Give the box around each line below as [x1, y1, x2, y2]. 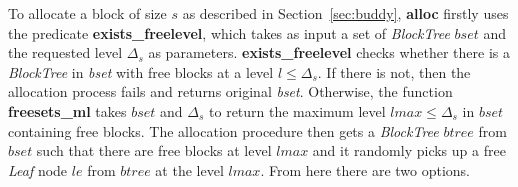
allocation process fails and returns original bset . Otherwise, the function [8, 81, 453, 102]
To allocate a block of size [8, 3, 167, 23]
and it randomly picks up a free [312, 140, 506, 161]
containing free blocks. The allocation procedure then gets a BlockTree [8, 120, 439, 141]
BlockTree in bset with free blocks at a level [8, 61, 274, 82]
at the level [155, 159, 224, 180]
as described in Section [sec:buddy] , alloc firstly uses [182, 3, 509, 23]
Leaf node [8, 159, 68, 180]
